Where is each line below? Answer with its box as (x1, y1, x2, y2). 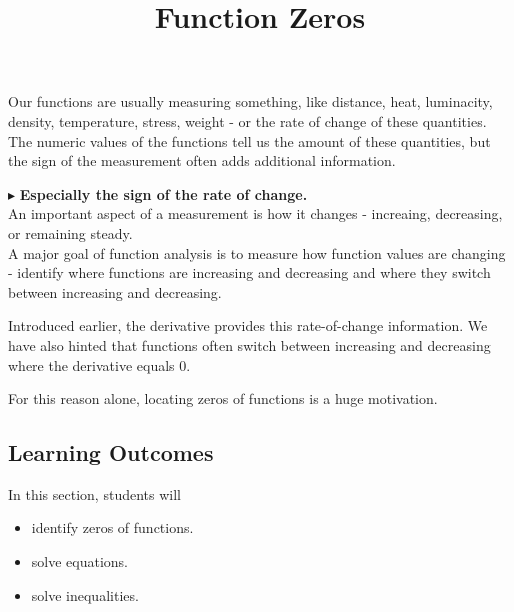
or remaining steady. (8, 222, 133, 243)
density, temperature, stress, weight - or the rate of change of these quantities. (8, 110, 487, 131)
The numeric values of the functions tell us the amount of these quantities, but (8, 130, 491, 151)
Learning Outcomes (8, 437, 214, 468)
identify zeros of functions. (31, 517, 194, 538)
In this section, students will (8, 483, 181, 504)
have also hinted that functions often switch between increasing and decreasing (8, 334, 491, 355)
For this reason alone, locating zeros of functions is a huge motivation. (8, 388, 438, 409)
